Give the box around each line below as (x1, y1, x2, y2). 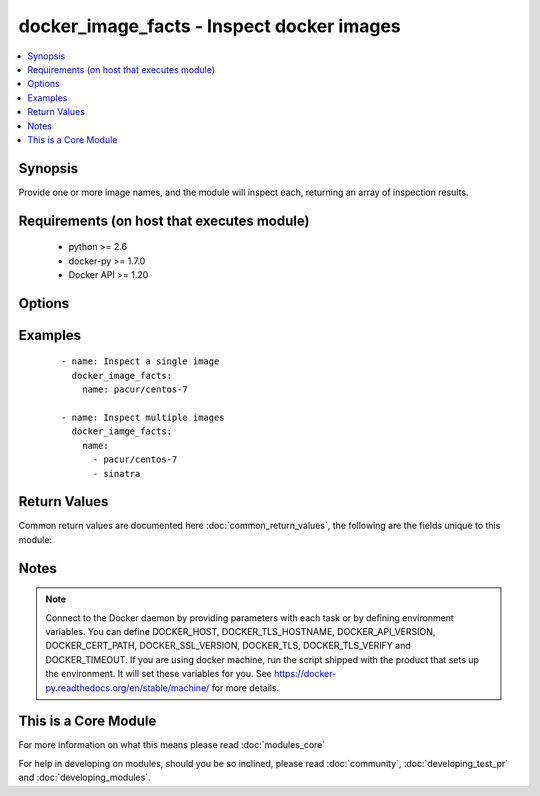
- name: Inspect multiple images (61, 411, 225, 423)
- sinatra (92, 468, 141, 479)
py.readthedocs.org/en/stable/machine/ (45, 681, 210, 694)
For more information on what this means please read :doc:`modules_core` (18, 739, 326, 751)
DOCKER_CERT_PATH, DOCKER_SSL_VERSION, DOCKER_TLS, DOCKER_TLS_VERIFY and (45, 640, 411, 652)
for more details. (211, 681, 280, 694)
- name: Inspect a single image (61, 356, 220, 367)
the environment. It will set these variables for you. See (45, 668, 272, 680)
